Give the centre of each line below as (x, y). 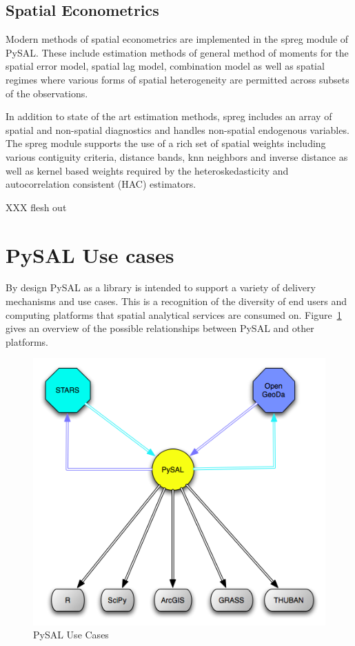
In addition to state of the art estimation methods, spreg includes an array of (169, 116)
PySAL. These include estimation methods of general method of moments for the (177, 52)
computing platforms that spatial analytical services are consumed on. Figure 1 (174, 314)
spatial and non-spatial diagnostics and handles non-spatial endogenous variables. (177, 129)
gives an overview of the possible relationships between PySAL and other (160, 328)
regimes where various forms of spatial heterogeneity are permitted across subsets (177, 79)
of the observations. (47, 93)
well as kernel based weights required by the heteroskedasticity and (147, 170)
